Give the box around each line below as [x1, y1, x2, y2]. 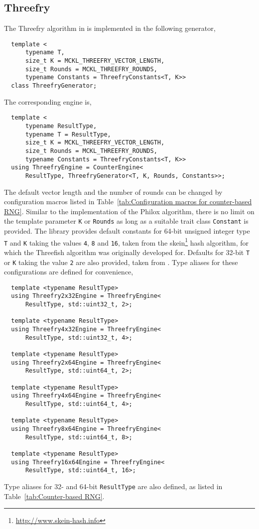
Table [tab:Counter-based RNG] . [4, 491, 105, 501]
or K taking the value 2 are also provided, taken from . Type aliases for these [4, 257, 238, 267]
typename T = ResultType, [25, 131, 111, 138]
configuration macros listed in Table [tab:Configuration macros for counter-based [4, 196, 252, 207]
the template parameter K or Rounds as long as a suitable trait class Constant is [4, 216, 249, 226]
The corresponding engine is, [4, 96, 92, 107]
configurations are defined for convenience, [4, 266, 133, 277]
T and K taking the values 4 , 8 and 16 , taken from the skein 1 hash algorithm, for [4, 236, 249, 248]
